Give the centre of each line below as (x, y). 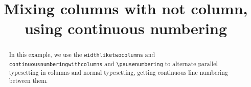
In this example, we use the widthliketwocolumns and (82, 55)
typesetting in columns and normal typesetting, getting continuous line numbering (118, 72)
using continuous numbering (126, 28)
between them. (28, 81)
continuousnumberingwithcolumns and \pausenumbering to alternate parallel (113, 63)
